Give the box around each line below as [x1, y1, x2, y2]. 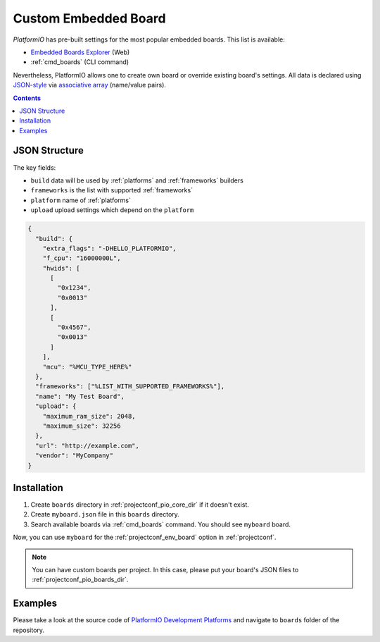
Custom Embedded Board [13, 11, 166, 26]
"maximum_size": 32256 [42, 421, 121, 430]
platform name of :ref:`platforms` [30, 196, 132, 204]
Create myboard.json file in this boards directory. [30, 510, 179, 519]
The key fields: [13, 163, 56, 172]
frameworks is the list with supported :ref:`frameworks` [30, 186, 194, 195]
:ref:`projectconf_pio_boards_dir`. [32, 575, 129, 584]
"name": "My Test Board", [35, 392, 125, 400]
